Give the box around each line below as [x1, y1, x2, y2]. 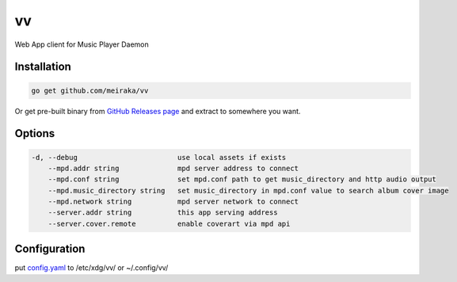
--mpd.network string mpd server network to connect [48, 197, 299, 206]
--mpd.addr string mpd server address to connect [48, 163, 299, 173]
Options [14, 127, 55, 140]
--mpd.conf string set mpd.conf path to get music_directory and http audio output [48, 175, 437, 184]
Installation [14, 60, 71, 74]
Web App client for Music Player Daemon [14, 40, 150, 49]
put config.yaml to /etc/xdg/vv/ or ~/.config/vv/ [14, 263, 169, 272]
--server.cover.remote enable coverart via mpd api [48, 219, 291, 228]
